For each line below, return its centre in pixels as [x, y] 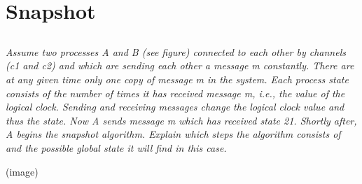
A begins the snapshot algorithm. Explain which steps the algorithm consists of [173, 134]
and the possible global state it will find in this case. [116, 147]
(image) [22, 171]
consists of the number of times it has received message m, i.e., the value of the [175, 93]
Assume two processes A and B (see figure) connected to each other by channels [176, 51]
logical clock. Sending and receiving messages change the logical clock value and [175, 107]
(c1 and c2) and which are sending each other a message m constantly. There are [180, 65]
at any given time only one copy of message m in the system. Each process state [177, 79]
